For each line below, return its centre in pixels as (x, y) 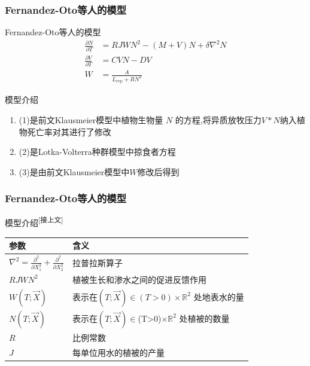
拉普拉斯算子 (97, 263)
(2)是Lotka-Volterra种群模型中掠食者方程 (97, 152)
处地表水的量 (219, 296)
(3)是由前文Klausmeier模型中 (74, 171)
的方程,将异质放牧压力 (218, 119)
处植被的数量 (204, 318)
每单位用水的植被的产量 (118, 352)
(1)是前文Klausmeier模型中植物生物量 (91, 119)
